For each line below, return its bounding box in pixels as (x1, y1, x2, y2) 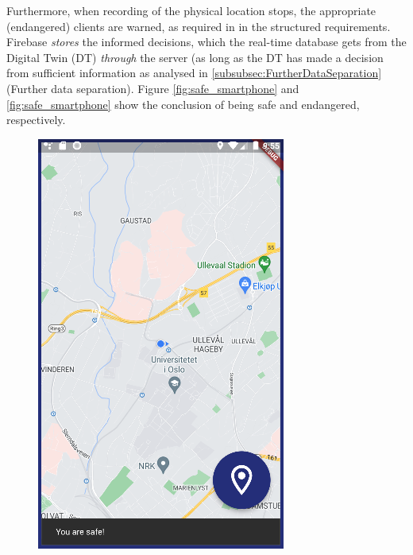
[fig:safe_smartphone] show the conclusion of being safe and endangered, (6, 95, 360, 112)
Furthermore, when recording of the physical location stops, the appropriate (6, 2, 376, 18)
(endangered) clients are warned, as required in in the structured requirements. (6, 17, 391, 34)
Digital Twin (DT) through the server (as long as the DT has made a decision (6, 49, 384, 65)
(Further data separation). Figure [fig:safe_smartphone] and (6, 80, 299, 96)
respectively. (6, 111, 66, 128)
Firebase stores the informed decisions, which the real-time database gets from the (6, 33, 407, 50)
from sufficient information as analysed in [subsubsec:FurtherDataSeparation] (6, 64, 382, 81)
